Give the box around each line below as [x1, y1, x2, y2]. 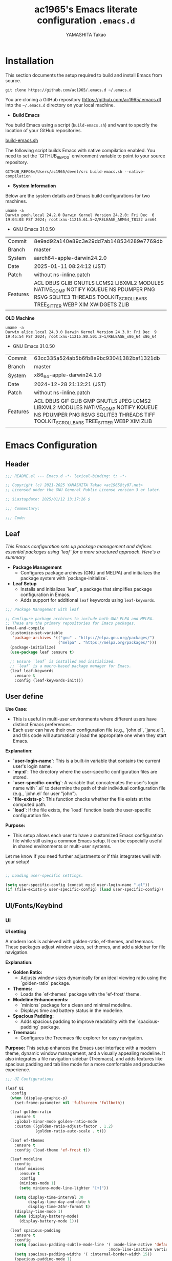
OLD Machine [5, 315, 35, 321]
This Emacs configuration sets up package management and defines [5, 543, 152, 549]
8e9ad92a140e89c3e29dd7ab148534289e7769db [34, 238, 163, 245]
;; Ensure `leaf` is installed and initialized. [10, 659, 116, 664]
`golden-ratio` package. [20, 980, 71, 986]
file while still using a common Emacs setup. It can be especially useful [12, 837, 163, 844]
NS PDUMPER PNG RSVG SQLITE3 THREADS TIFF [34, 411, 155, 419]
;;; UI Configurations [5, 1076, 54, 1082]
